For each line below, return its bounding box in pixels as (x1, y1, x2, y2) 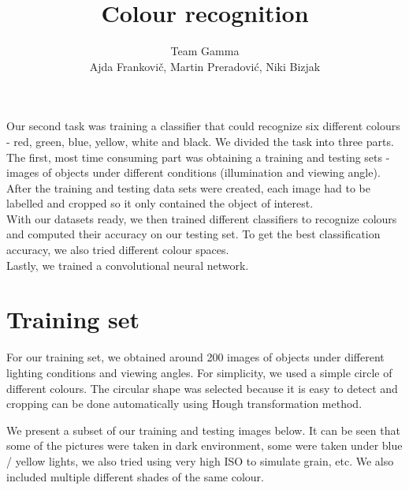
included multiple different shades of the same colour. (6, 468, 264, 484)
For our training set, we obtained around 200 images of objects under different (6, 349, 385, 365)
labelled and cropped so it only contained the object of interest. (6, 195, 314, 211)
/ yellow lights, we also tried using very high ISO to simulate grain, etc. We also (6, 452, 394, 469)
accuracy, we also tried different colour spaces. (6, 241, 229, 258)
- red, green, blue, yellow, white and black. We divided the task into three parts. (6, 133, 394, 149)
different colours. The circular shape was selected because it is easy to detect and (6, 380, 398, 396)
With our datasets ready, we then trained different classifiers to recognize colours (6, 210, 397, 226)
